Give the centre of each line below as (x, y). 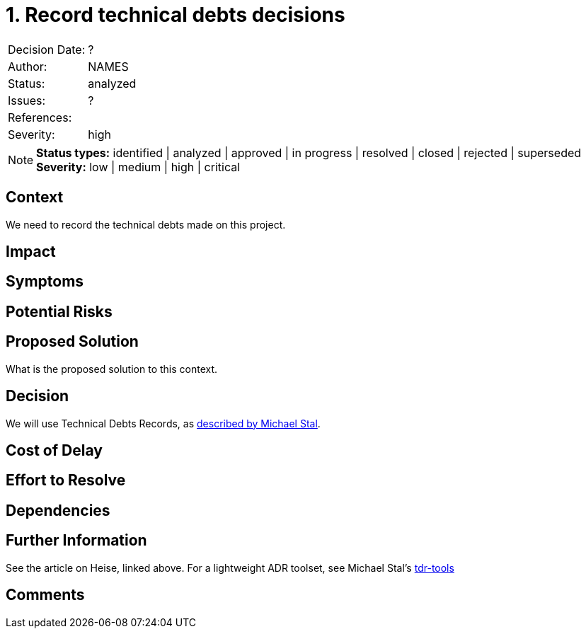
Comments (45, 595)
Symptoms (45, 282)
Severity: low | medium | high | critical (138, 167)
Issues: (27, 100)
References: (40, 117)
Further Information (76, 541)
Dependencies (58, 510)
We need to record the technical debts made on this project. (146, 224)
